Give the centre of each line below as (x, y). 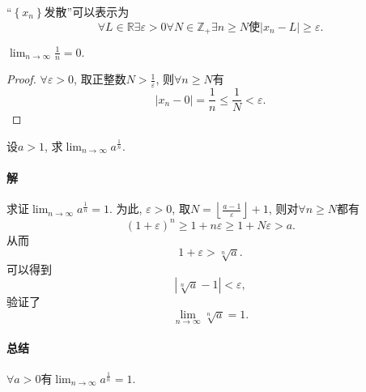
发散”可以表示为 (87, 11)
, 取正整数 (100, 79)
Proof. (21, 79)
